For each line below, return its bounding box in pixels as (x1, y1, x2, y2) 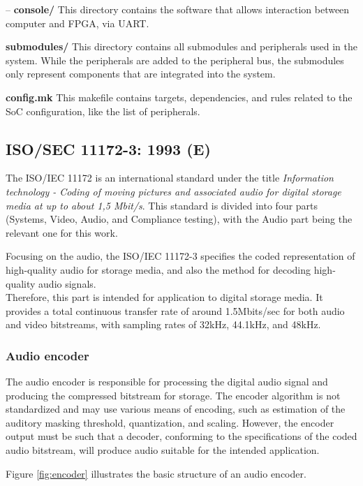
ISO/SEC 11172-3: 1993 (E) (6, 138, 211, 159)
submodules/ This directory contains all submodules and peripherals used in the (6, 39, 357, 54)
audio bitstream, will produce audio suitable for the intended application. (6, 443, 320, 457)
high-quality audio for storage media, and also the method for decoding (6, 262, 311, 277)
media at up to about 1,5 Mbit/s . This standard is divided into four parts (6, 198, 318, 212)
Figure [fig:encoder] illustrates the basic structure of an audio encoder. (6, 466, 306, 480)
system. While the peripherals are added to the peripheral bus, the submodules (6, 52, 344, 67)
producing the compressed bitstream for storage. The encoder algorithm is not (6, 388, 341, 402)
